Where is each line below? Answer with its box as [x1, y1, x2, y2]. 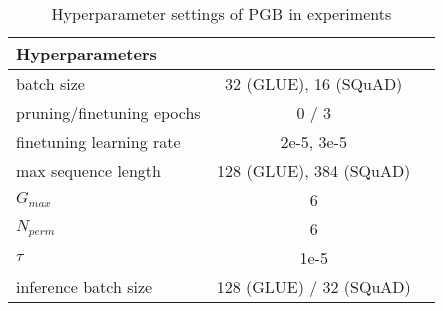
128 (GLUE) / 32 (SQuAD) [216, 275, 411, 298]
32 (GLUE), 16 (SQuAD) [225, 72, 403, 95]
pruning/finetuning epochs [16, 101, 201, 124]
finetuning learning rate [16, 130, 181, 153]
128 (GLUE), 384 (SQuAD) [217, 159, 411, 182]
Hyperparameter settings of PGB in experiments [51, 2, 392, 25]
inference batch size [16, 275, 153, 298]
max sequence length [16, 159, 161, 182]
